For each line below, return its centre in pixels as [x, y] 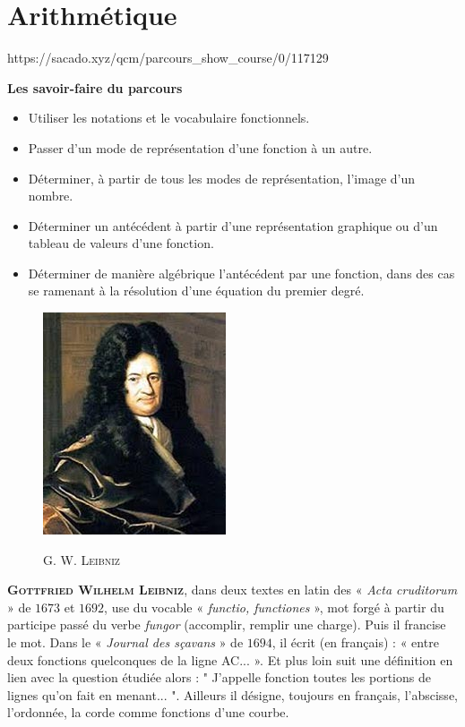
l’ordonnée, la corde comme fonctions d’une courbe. [148, 712]
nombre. [51, 196]
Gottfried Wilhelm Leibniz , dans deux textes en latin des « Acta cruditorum [232, 590]
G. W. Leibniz [82, 559]
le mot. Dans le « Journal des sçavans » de [125, 642]
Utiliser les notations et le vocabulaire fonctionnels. [169, 118]
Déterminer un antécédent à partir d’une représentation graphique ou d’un [233, 225]
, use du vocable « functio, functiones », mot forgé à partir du [274, 607]
